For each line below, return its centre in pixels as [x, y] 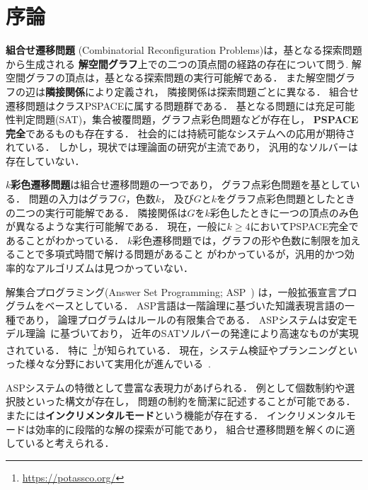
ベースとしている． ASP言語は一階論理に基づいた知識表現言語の [195, 306]
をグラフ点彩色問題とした [276, 199]
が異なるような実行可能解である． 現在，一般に [116, 226]
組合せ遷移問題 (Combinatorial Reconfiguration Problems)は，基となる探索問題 [184, 50]
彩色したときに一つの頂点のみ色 [284, 212]
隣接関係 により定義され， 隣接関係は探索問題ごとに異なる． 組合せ [202, 91]
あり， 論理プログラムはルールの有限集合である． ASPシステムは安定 [186, 319]
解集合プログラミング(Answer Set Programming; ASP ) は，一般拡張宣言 [172, 291]
